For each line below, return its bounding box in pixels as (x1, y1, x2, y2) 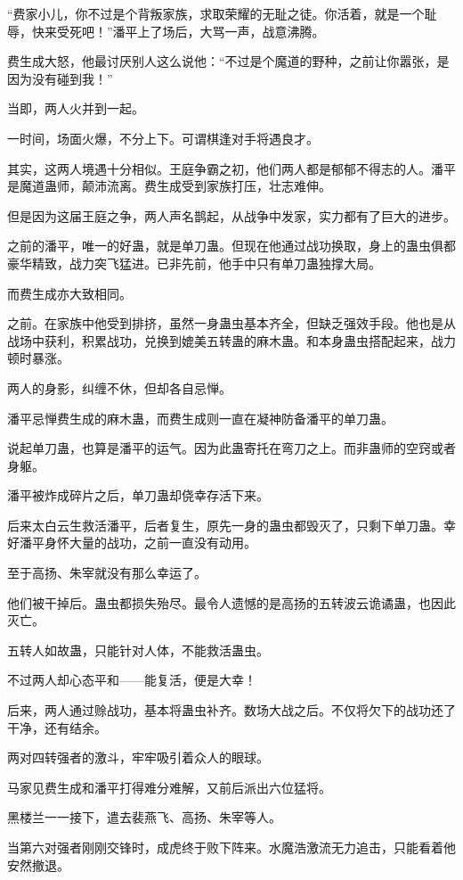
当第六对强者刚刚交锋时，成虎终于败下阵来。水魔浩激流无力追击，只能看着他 (7, 838, 456, 856)
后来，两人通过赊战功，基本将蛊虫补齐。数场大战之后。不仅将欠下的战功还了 (7, 701, 456, 720)
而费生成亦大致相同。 (7, 284, 132, 302)
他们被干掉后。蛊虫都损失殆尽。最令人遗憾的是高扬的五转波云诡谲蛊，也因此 (7, 593, 456, 612)
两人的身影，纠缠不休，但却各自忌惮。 (7, 378, 231, 397)
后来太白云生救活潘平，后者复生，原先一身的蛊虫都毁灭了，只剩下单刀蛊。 (7, 515, 443, 534)
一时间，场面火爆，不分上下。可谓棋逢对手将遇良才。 (7, 128, 319, 147)
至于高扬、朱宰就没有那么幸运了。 (7, 563, 207, 582)
